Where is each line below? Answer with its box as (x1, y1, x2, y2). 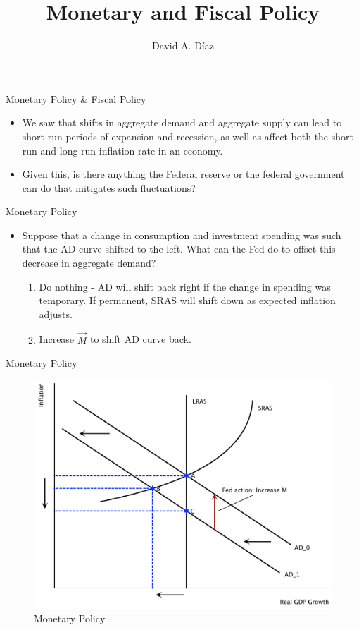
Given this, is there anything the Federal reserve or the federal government (22, 166, 345, 181)
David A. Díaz (152, 38, 214, 53)
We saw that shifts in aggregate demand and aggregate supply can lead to (22, 115, 342, 130)
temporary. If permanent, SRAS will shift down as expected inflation (39, 293, 336, 308)
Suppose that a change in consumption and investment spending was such (22, 227, 341, 242)
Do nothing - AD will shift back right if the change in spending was (39, 279, 331, 293)
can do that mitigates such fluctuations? (22, 180, 196, 195)
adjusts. (39, 306, 73, 321)
